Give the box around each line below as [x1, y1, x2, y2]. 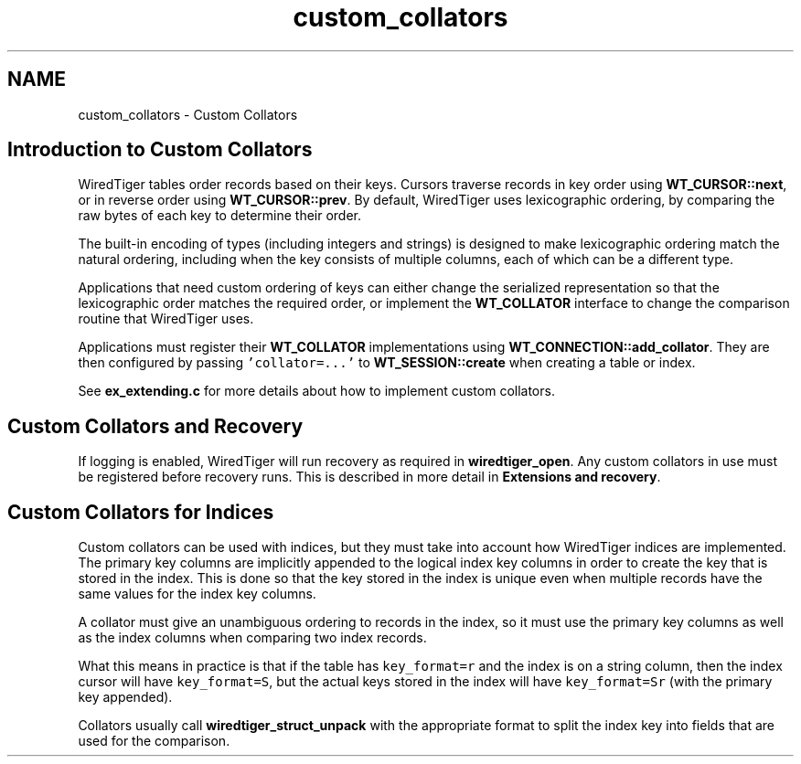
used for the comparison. [78, 733, 230, 749]
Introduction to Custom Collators [7, 138, 313, 162]
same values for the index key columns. [78, 586, 316, 602]
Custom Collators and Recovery [7, 414, 304, 438]
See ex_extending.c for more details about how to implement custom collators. [78, 383, 555, 399]
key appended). [78, 689, 173, 706]
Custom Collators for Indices [7, 500, 274, 524]
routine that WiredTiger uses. [78, 311, 254, 327]
